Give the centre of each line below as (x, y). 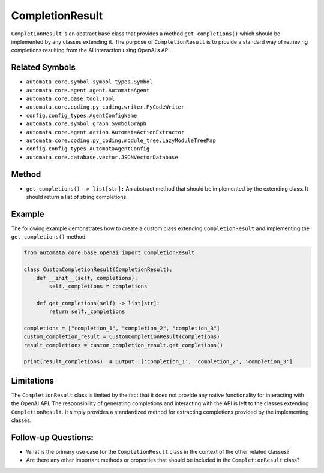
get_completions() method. (49, 237)
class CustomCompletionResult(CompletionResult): (98, 269)
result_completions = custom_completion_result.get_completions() (123, 345)
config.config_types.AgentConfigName (82, 115)
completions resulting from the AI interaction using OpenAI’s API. (91, 50)
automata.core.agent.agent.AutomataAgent (88, 90)
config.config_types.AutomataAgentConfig (88, 149)
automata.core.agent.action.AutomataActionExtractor (105, 132)
